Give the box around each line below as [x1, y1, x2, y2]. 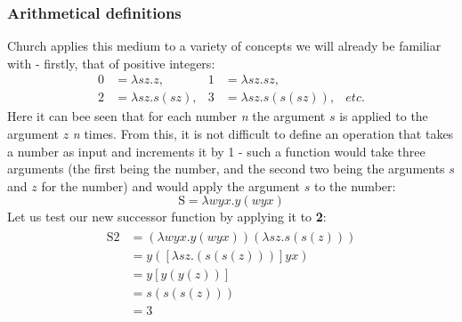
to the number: [313, 176, 396, 195]
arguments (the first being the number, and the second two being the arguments [7, 159, 445, 178]
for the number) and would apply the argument [41, 176, 301, 195]
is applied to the [339, 107, 428, 125]
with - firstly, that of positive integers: [7, 53, 215, 72]
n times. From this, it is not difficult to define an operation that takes [72, 125, 454, 143]
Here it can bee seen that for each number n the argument [7, 107, 326, 125]
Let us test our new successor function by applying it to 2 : [7, 207, 327, 226]
